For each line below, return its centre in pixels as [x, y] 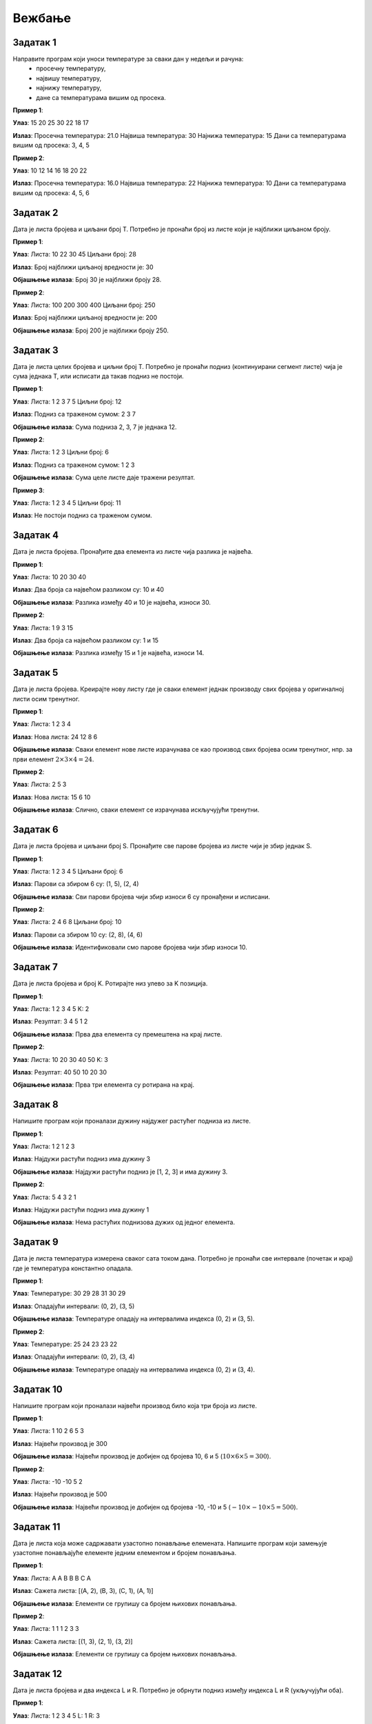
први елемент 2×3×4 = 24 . [53, 759]
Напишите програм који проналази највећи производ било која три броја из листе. [135, 1405]
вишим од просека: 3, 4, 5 [51, 146]
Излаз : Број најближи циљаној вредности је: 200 [85, 318]
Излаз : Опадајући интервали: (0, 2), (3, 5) [74, 1306]
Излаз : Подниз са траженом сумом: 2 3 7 [74, 414]
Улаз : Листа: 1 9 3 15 [43, 628]
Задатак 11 [37, 1526]
